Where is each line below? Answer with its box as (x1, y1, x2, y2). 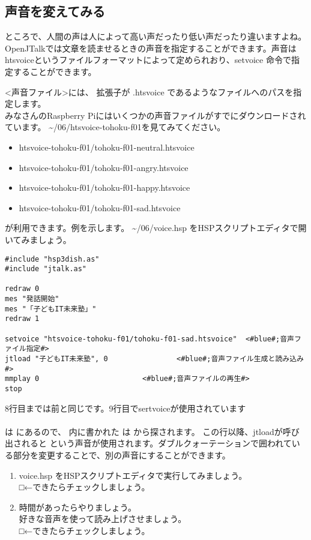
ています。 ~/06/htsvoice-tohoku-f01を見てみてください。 (5, 121, 226, 133)
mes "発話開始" (5, 295, 59, 304)
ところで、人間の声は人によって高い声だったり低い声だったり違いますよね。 (5, 30, 307, 43)
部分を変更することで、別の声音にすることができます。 (13, 449, 231, 461)
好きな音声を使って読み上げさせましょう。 (19, 512, 187, 525)
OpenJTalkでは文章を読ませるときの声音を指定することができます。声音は (5, 41, 297, 54)
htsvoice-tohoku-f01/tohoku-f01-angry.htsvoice (19, 161, 189, 173)
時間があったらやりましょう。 (19, 500, 136, 513)
